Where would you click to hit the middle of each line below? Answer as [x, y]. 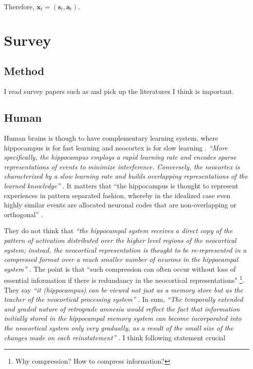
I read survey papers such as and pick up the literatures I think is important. [119, 91]
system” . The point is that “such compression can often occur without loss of [120, 268]
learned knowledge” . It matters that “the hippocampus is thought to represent [121, 185]
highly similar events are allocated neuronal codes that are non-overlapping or [120, 205]
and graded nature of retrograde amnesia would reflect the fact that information [122, 308]
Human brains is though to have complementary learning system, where [111, 138]
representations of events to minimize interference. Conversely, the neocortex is [122, 166]
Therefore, [19, 6]
